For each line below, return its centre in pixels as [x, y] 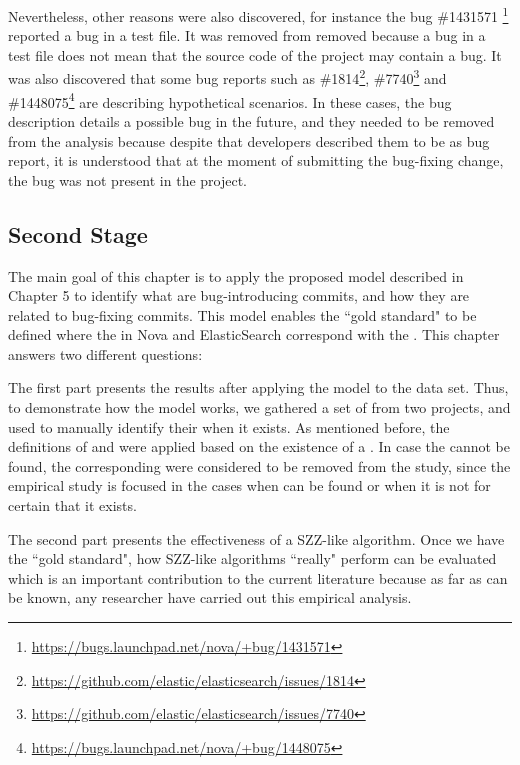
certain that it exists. [72, 505]
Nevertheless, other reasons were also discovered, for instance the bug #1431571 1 [258, 14]
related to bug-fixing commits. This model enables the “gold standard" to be [242, 314]
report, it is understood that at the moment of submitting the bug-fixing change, [256, 160]
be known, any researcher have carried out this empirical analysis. [210, 597]
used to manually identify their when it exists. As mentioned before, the [229, 426]
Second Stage [78, 233]
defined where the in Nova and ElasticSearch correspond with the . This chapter [254, 334]
